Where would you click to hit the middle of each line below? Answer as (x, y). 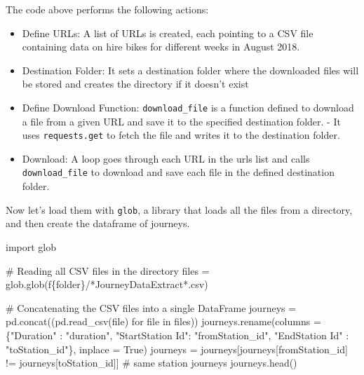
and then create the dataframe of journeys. (98, 223)
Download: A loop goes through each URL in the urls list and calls (166, 158)
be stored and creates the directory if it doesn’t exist (135, 84)
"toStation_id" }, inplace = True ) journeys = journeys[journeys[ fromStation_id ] (177, 349)
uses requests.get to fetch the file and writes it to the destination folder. (181, 135)
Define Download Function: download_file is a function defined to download (188, 107)
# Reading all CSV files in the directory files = (108, 270)
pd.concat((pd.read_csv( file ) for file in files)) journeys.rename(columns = (163, 321)
